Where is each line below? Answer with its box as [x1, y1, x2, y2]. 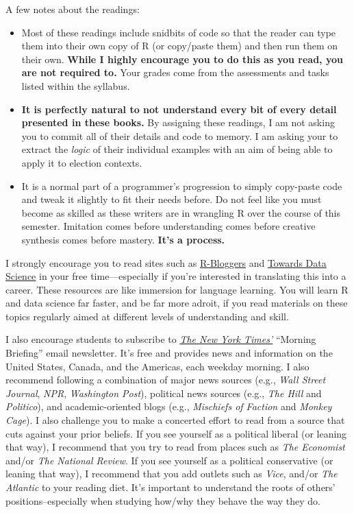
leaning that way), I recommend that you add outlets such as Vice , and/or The [5, 466, 338, 481]
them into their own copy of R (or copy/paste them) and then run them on [21, 38, 338, 53]
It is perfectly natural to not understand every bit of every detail [21, 102, 337, 116]
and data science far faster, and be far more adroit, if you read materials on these [5, 296, 348, 310]
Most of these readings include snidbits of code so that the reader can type [21, 25, 336, 39]
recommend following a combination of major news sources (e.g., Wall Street [5, 372, 326, 387]
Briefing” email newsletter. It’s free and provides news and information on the [5, 346, 333, 360]
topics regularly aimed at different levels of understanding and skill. [5, 309, 289, 323]
